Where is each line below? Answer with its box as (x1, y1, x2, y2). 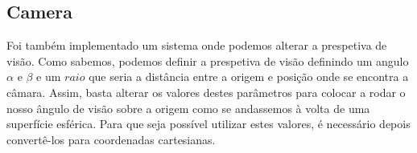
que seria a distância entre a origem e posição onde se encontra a (89, 68, 409, 85)
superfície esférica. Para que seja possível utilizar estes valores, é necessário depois (6, 115, 411, 132)
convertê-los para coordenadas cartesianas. (6, 131, 216, 147)
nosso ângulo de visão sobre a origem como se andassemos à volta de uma (6, 99, 370, 116)
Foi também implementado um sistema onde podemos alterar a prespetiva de (6, 37, 387, 54)
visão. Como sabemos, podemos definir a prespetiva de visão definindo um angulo (6, 52, 409, 69)
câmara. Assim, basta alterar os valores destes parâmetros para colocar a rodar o (6, 83, 406, 100)
